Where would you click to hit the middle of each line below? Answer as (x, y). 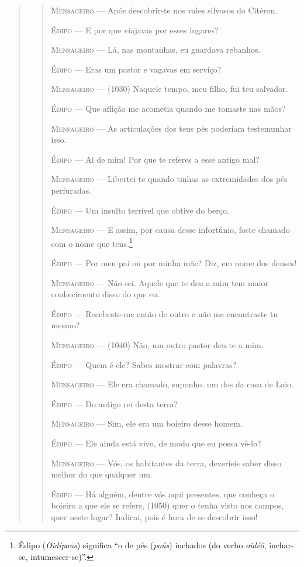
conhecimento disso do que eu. (105, 294)
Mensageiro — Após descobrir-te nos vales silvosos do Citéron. (164, 10)
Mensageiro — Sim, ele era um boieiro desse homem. (147, 423)
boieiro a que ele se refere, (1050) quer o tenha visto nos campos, (167, 505)
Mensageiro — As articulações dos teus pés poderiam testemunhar (171, 128)
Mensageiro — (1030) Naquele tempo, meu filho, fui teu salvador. (170, 89)
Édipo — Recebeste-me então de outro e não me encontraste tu (165, 313)
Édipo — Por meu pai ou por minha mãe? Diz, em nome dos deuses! (174, 262)
